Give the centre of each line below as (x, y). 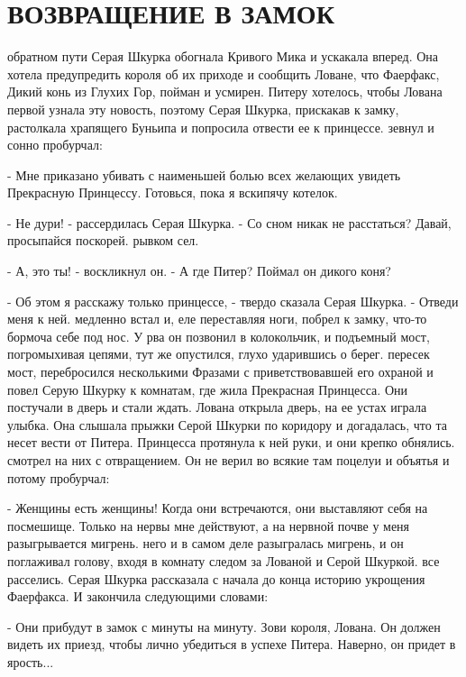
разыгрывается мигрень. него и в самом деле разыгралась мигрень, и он (206, 543)
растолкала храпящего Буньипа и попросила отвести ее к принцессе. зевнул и (221, 127)
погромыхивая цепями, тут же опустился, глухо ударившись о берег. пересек (219, 354)
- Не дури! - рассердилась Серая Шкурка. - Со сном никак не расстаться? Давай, (229, 222)
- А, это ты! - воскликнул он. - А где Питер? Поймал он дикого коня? (199, 271)
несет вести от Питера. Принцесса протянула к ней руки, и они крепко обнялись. (231, 442)
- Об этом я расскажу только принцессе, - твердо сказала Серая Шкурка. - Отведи (233, 301)
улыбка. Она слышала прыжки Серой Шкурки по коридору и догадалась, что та (227, 424)
